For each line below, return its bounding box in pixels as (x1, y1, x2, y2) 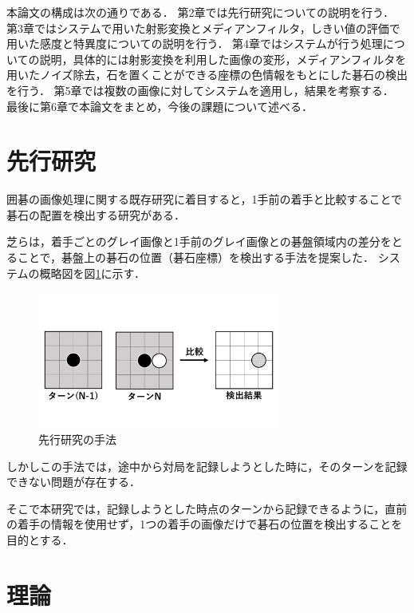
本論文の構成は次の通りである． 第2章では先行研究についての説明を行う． (6, 4, 394, 20)
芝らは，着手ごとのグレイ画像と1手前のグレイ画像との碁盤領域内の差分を (6, 233, 392, 250)
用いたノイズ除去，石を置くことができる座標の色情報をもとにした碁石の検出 (6, 66, 408, 83)
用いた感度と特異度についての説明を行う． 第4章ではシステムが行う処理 (6, 35, 383, 52)
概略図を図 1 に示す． (39, 264, 146, 281)
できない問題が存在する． (6, 473, 140, 490)
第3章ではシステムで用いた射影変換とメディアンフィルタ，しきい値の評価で (6, 19, 400, 36)
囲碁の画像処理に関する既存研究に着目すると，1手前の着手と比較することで (6, 191, 403, 208)
